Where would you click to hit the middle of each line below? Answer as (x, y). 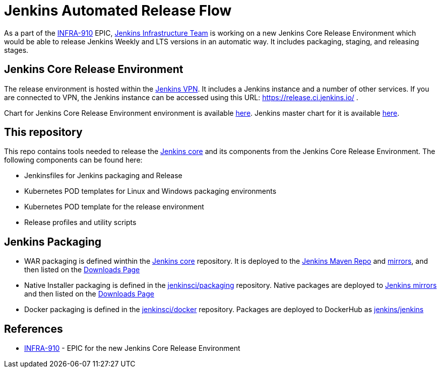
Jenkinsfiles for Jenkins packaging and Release (103, 176)
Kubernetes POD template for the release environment (114, 207)
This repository (43, 132)
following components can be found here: (73, 160)
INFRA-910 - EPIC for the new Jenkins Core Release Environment (132, 348)
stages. (16, 50)
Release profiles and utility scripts (80, 222)
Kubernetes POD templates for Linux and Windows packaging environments (150, 191)
